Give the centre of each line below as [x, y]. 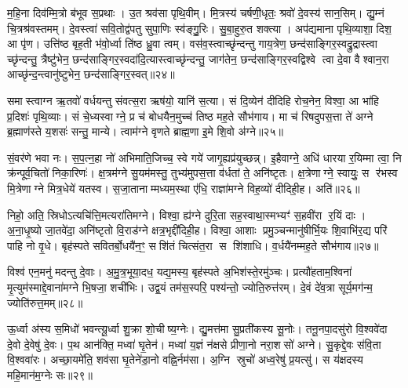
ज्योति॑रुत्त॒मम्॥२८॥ [45, 302]
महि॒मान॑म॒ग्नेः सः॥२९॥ [50, 374]
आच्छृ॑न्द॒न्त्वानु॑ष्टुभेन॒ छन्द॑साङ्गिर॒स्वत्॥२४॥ [91, 74]
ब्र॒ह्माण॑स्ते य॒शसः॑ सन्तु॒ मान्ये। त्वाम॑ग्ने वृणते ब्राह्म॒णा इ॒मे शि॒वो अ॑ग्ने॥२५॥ [145, 131]
